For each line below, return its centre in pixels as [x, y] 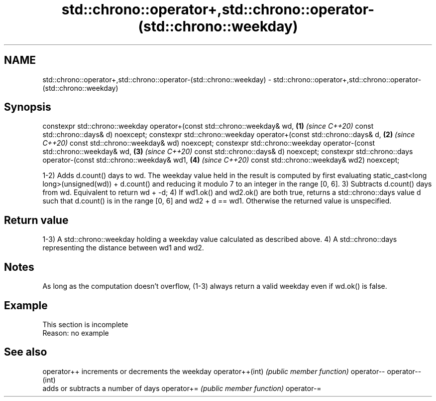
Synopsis [28, 107]
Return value [36, 220]
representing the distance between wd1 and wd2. [123, 248]
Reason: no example [76, 333]
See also [26, 352]
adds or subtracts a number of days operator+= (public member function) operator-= [182, 388]
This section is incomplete [85, 324]
